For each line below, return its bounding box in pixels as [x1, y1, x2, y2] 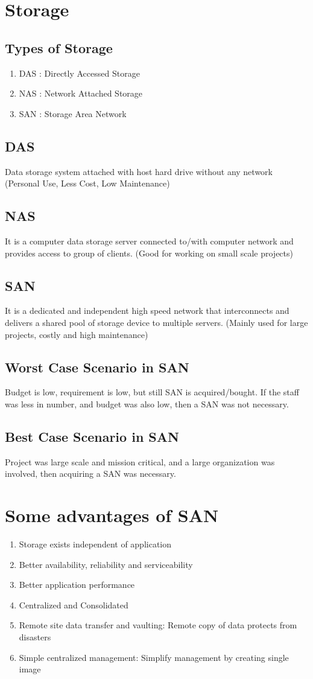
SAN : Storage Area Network [19, 107, 127, 120]
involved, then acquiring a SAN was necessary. [5, 467, 176, 480]
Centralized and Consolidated [19, 598, 128, 611]
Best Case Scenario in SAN [5, 427, 179, 445]
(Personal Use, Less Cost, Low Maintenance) [5, 177, 170, 190]
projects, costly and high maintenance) [5, 328, 148, 340]
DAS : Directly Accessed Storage [19, 66, 140, 79]
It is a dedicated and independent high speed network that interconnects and [5, 304, 289, 317]
